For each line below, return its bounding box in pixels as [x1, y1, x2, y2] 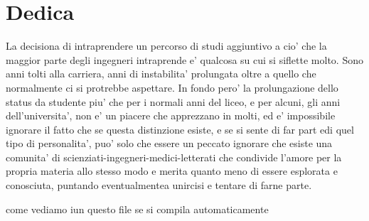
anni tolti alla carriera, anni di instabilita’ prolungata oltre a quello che [6, 66, 316, 81]
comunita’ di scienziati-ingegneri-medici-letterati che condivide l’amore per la [6, 149, 342, 164]
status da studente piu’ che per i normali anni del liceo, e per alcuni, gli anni [6, 94, 341, 109]
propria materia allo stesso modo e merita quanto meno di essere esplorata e [6, 163, 338, 178]
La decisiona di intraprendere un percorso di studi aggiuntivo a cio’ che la [6, 38, 327, 53]
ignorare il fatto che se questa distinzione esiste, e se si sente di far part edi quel [6, 122, 354, 136]
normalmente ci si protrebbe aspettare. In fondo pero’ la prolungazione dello [6, 80, 338, 95]
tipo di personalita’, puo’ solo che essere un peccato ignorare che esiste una [6, 136, 333, 151]
